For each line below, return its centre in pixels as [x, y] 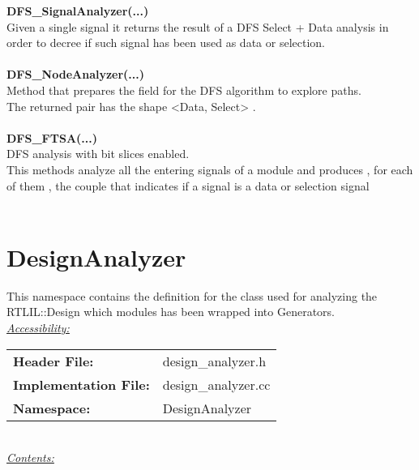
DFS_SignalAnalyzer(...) [78, 11]
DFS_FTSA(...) [52, 137]
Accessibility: [38, 328]
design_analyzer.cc [216, 384]
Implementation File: [81, 384]
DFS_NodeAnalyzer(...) [76, 74]
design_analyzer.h [214, 361]
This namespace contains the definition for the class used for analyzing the [192, 295]
